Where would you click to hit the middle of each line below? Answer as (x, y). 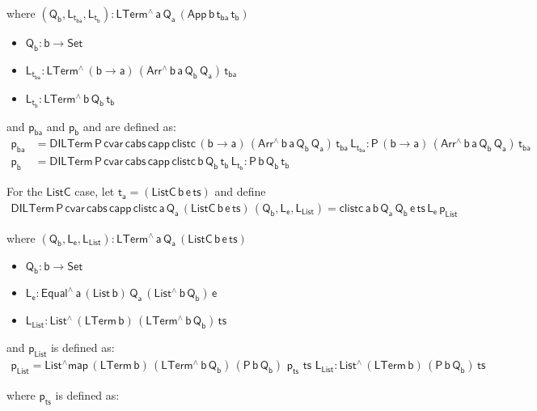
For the (25, 191)
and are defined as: (129, 126)
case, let (95, 191)
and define (240, 191)
